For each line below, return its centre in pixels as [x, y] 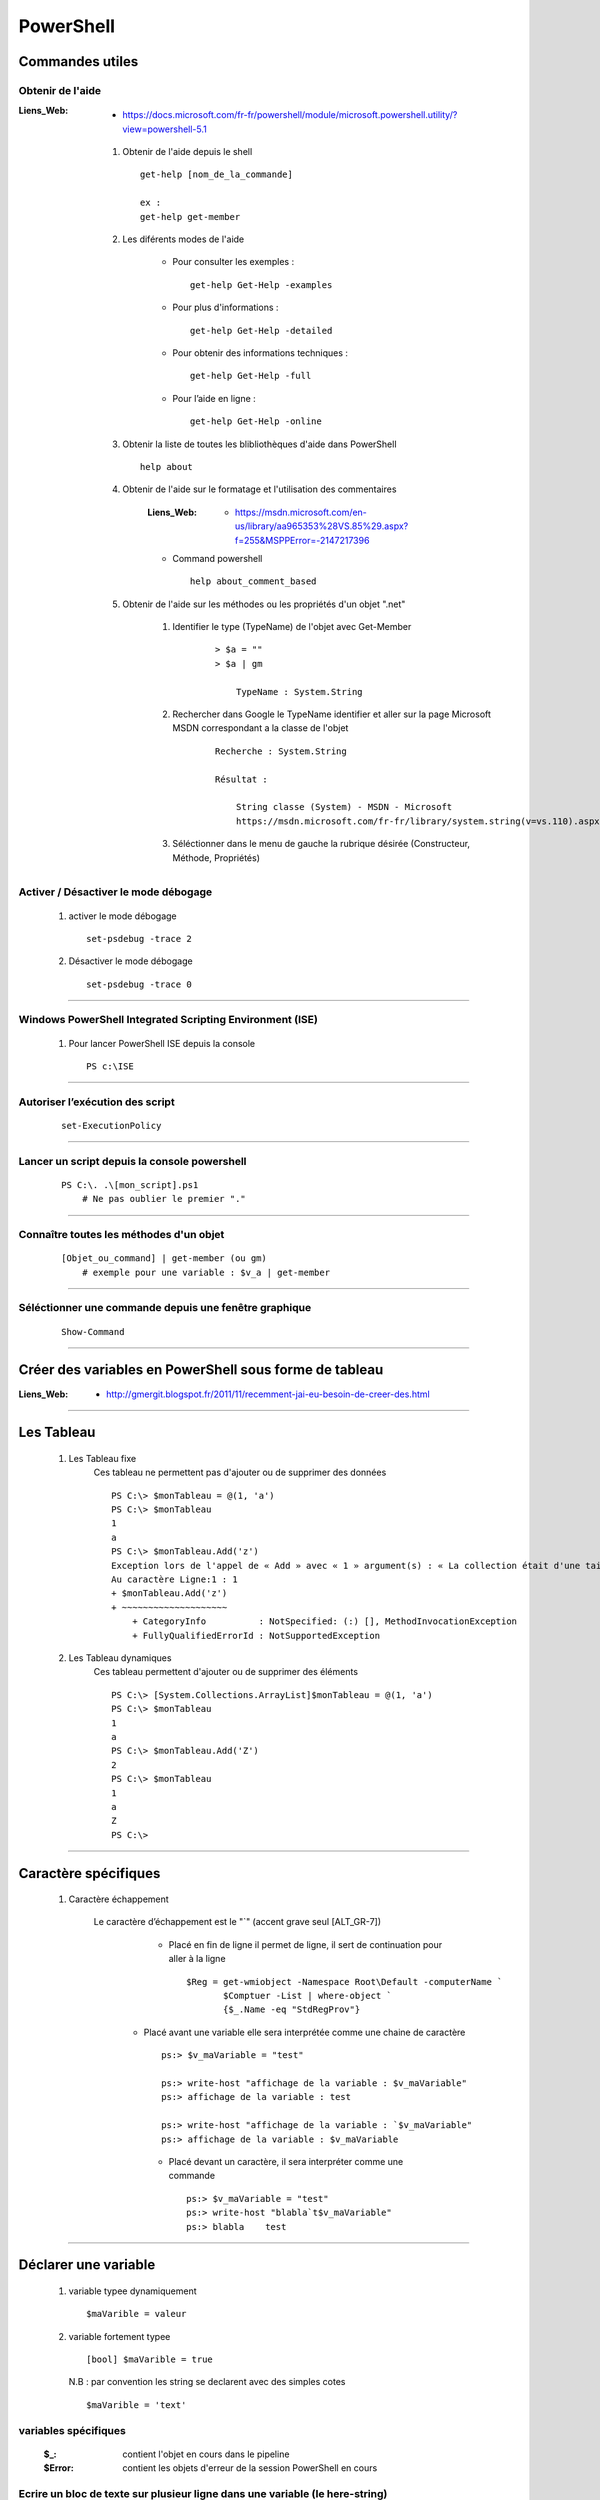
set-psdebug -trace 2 [139, 938]
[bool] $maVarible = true [150, 2359]
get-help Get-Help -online [256, 421]
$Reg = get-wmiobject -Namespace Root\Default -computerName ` [344, 1981]
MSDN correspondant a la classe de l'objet [260, 728]
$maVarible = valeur [136, 2314]
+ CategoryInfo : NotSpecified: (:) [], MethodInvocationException [324, 1621]
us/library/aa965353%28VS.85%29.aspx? [322, 526]
